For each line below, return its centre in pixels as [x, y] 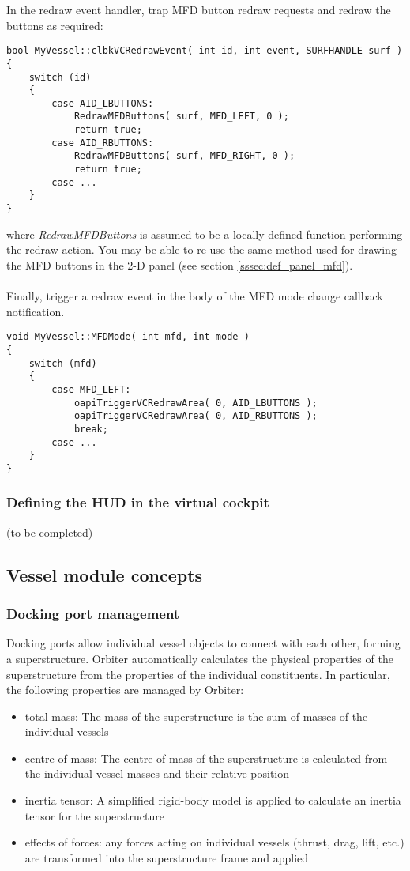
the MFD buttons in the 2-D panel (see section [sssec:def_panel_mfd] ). [180, 264]
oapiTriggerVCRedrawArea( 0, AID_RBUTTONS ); [196, 416]
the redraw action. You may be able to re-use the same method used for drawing [201, 249]
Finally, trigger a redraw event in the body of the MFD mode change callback [195, 296]
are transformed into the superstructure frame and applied [167, 857]
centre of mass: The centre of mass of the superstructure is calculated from [206, 758]
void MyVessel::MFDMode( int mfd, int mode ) [128, 337]
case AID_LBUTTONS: [103, 103]
